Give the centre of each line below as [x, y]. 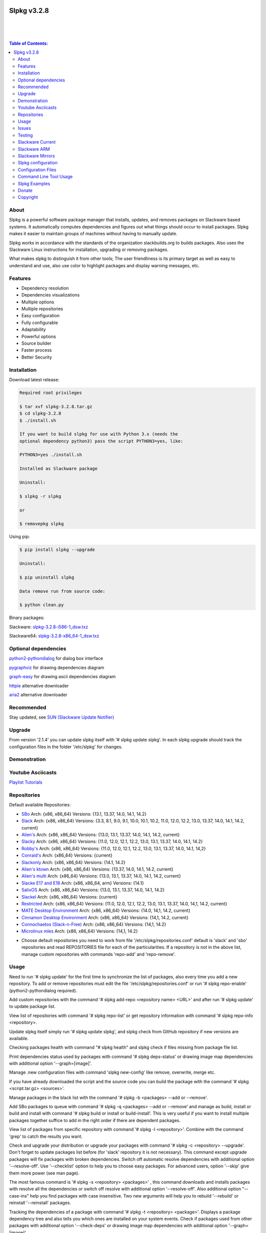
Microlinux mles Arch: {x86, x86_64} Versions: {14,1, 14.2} [80, 931]
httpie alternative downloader [39, 686]
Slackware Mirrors [36, 156]
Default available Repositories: [40, 805]
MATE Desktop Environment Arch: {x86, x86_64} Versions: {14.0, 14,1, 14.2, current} [106, 910]
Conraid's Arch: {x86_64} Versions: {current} [67, 855]
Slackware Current [37, 142]
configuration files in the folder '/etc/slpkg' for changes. [66, 747]
